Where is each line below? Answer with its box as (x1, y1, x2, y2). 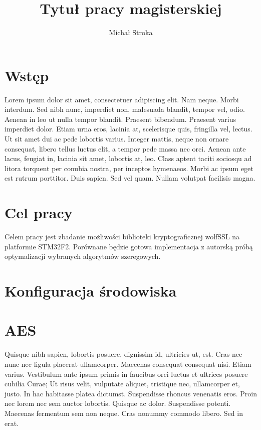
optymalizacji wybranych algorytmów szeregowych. (5, 251, 161, 261)
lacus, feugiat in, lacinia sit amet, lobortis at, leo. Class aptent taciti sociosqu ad (5, 153, 252, 164)
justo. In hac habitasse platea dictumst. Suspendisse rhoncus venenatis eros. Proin (5, 388, 257, 398)
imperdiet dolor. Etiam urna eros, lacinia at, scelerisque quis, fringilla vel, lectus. (5, 123, 252, 134)
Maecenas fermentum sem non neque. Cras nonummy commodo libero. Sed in (5, 407, 243, 418)
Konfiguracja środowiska (5, 280, 177, 301)
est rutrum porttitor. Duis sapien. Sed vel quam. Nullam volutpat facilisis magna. (5, 173, 255, 183)
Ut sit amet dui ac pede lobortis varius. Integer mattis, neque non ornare (5, 133, 229, 144)
